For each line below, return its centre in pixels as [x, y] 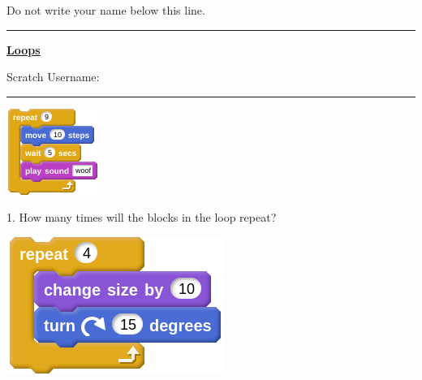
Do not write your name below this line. [106, 10]
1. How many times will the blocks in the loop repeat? [142, 217]
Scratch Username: [53, 77]
